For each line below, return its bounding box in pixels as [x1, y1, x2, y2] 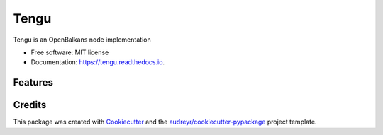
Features [13, 76, 53, 88]
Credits [13, 99, 47, 111]
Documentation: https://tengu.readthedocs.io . [30, 58, 165, 66]
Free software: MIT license [30, 48, 109, 57]
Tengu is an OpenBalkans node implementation [13, 35, 152, 44]
